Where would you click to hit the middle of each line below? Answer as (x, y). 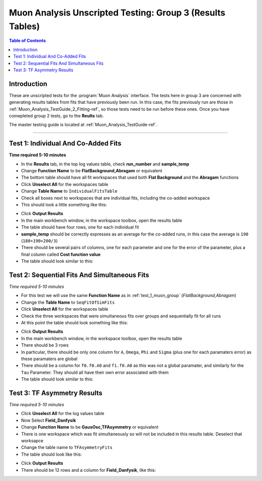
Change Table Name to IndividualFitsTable (69, 191)
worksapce (32, 440)
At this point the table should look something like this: (74, 323)
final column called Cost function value (61, 254)
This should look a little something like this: (64, 205)
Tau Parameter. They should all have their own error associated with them (95, 372)
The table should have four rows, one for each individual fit (80, 227)
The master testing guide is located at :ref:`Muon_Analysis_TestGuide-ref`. (83, 125)
